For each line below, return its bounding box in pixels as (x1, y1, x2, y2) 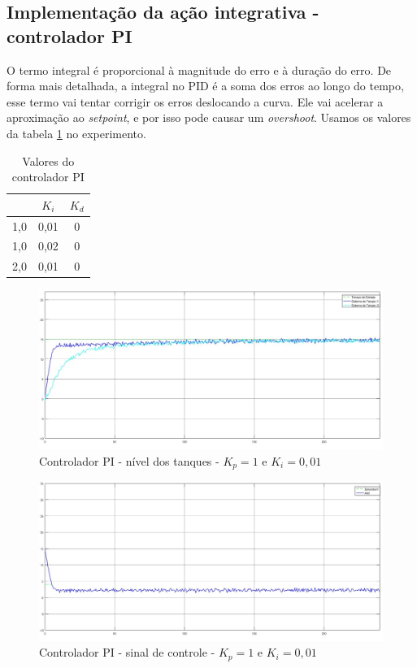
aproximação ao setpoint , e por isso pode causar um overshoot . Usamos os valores (7, 109, 411, 126)
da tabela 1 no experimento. (7, 124, 146, 141)
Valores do (22, 152, 75, 169)
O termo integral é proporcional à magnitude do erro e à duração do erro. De (7, 61, 392, 78)
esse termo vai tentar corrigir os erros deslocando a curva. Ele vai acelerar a (7, 93, 384, 110)
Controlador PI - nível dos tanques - (39, 452, 219, 469)
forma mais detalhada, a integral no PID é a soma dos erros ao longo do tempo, (7, 77, 404, 94)
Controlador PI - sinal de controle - (39, 644, 215, 661)
